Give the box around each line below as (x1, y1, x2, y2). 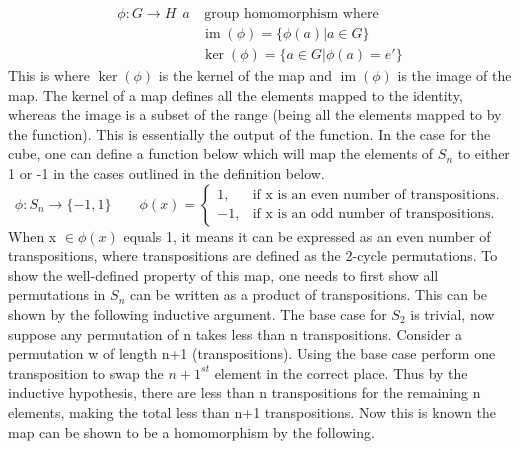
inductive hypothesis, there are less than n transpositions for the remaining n (8, 382, 481, 403)
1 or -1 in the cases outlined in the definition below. (8, 163, 325, 184)
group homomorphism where (204, 7, 379, 22)
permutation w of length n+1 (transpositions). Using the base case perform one (8, 343, 496, 364)
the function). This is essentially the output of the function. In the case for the (8, 123, 491, 144)
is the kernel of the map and (158, 65, 333, 86)
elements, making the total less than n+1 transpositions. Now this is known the (8, 402, 496, 422)
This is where (8, 65, 90, 86)
